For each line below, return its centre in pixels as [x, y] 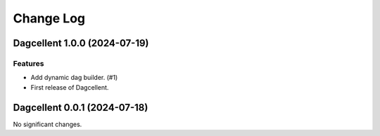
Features [28, 63]
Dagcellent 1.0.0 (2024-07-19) [81, 43]
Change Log [49, 18]
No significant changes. [47, 124]
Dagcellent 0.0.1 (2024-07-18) [81, 108]
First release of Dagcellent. [70, 87]
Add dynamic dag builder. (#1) [74, 78]
